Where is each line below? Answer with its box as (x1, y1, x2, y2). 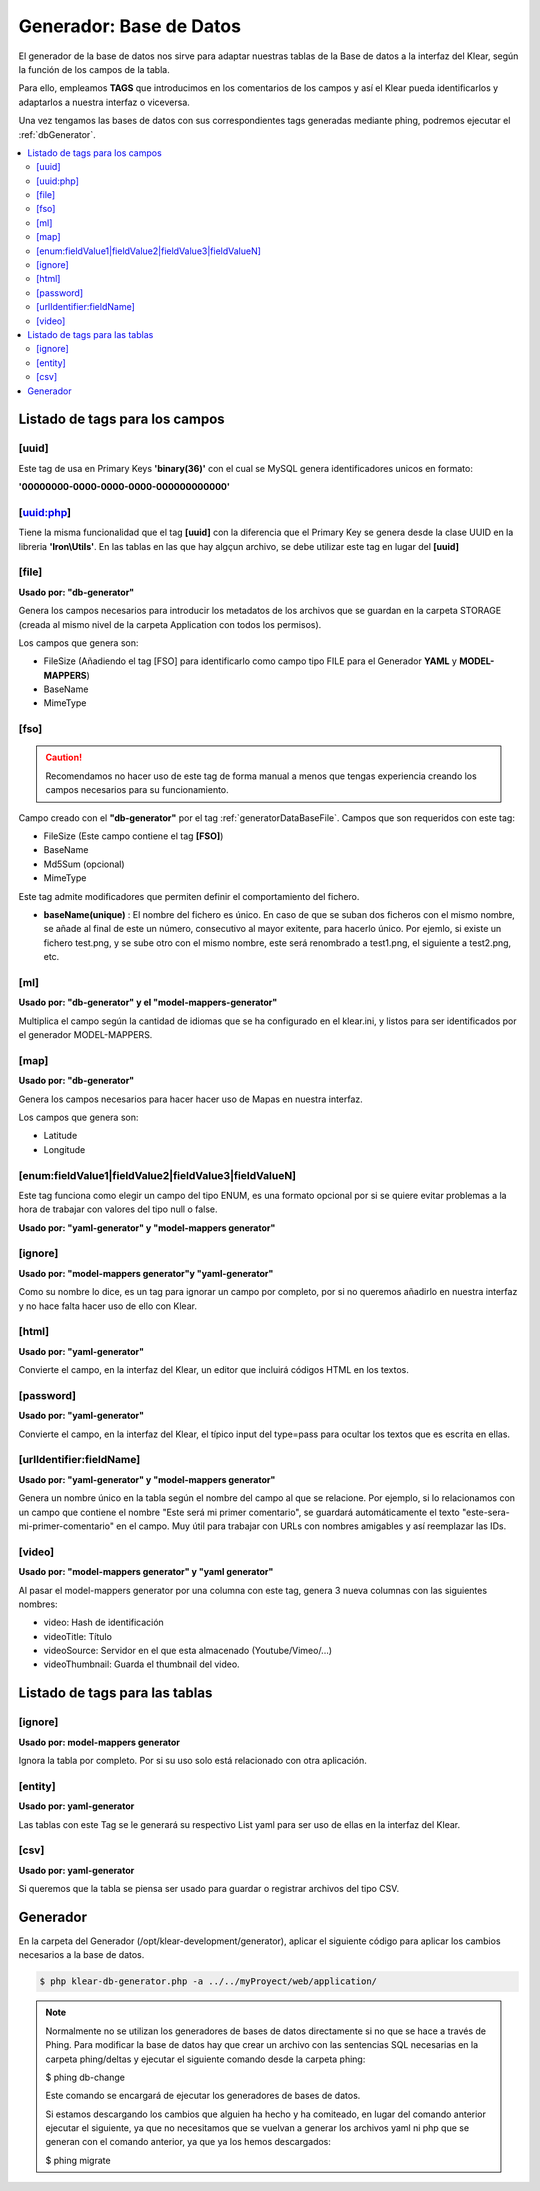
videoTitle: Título (43, 1630, 112, 1642)
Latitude (43, 1130, 78, 1142)
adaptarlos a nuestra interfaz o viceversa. (18, 96, 190, 108)
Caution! (45, 751, 83, 764)
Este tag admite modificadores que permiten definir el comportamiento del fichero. (18, 890, 360, 902)
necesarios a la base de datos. (18, 1949, 145, 1961)
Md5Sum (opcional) (43, 858, 125, 870)
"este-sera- (461, 1506, 510, 1518)
